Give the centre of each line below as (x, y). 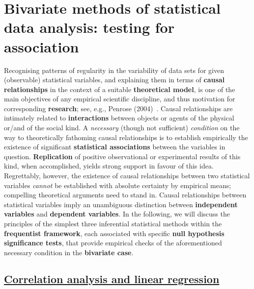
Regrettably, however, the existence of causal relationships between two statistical (127, 176)
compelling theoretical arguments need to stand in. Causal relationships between (125, 195)
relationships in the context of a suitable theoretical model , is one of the (120, 89)
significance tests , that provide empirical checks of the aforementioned (113, 243)
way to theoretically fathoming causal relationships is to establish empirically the (126, 137)
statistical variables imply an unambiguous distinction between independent (121, 204)
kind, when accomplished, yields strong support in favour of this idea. (109, 166)
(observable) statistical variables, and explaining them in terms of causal (114, 80)
